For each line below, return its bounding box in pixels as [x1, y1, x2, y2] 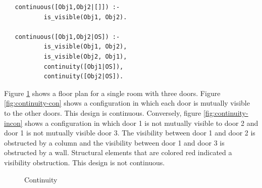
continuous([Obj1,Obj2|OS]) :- [15, 33, 120, 40]
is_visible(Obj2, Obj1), [43, 53, 127, 60]
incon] [4, 117, 23, 128]
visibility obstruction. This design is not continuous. [4, 157, 165, 167]
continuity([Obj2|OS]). [43, 73, 124, 80]
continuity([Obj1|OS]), [43, 63, 124, 70]
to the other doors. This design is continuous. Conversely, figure [4, 107, 201, 118]
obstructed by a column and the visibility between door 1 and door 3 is [4, 137, 225, 148]
